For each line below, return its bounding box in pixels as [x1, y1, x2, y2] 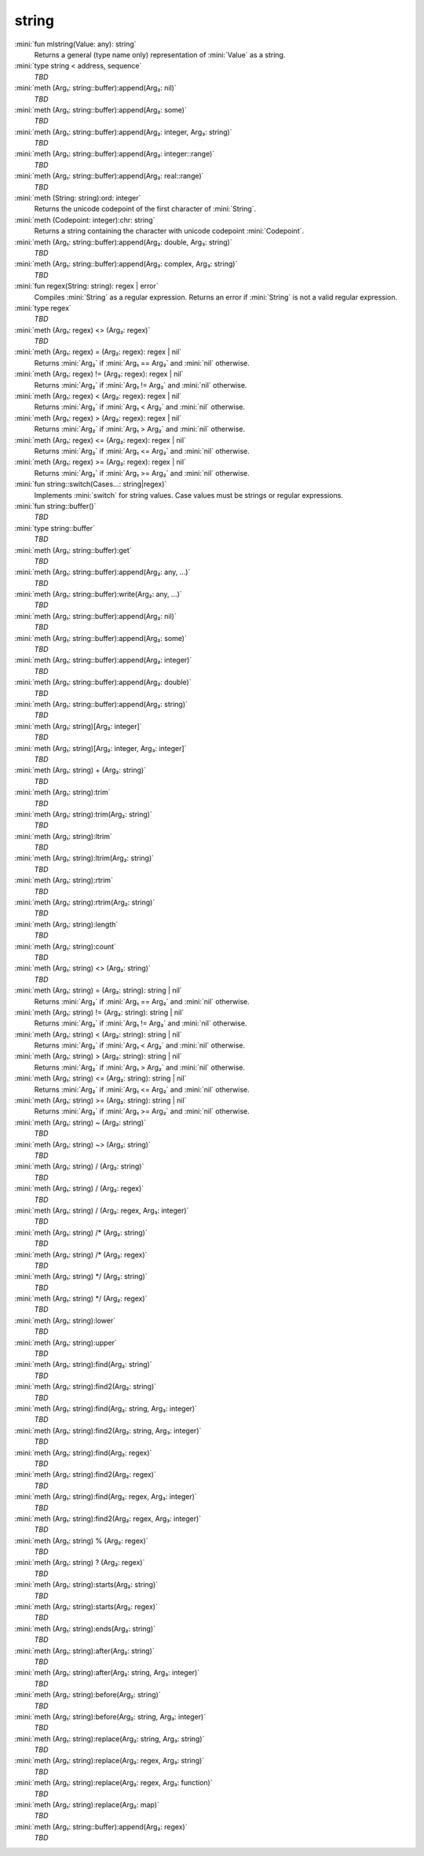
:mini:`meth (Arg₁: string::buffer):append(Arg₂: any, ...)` [14, 567, 191, 577]
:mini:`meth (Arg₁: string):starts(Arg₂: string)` [14, 1580, 159, 1589]
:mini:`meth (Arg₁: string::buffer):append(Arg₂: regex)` [14, 1821, 188, 1832]
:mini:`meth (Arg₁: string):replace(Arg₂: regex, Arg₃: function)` [14, 1778, 213, 1788]
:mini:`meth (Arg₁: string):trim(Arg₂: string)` [14, 809, 152, 819]
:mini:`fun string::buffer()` [14, 501, 97, 510]
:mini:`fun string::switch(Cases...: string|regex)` [14, 480, 167, 489]
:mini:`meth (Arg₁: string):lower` [14, 1316, 116, 1325]
